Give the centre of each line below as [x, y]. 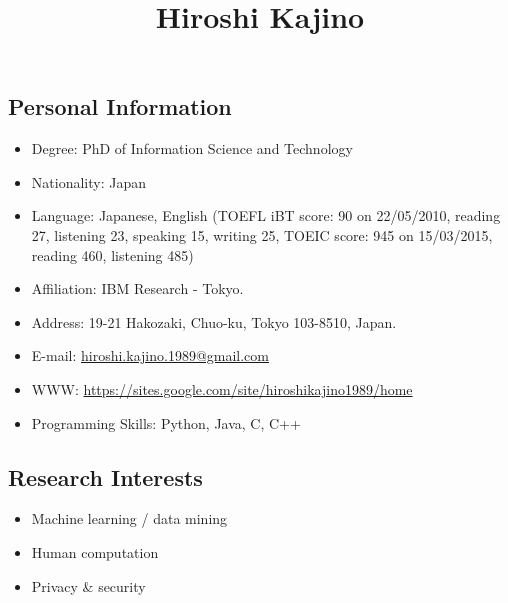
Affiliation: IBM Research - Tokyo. [137, 288]
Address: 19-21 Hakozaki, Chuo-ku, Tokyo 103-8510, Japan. [214, 321]
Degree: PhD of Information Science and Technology [192, 148]
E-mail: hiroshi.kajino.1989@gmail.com [150, 355]
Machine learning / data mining [129, 518]
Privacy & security [88, 585]
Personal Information [120, 106]
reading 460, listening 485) [112, 254]
